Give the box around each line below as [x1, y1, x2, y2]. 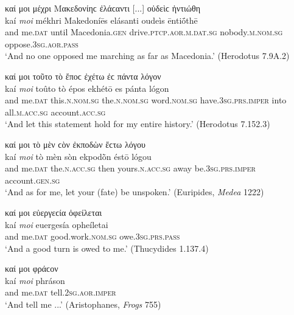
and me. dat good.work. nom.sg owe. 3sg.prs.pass [5, 230, 180, 243]
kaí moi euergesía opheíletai [5, 218, 108, 230]
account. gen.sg [5, 173, 60, 186]
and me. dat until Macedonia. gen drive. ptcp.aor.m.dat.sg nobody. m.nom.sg [5, 26, 283, 38]
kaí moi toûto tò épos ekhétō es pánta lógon [5, 81, 169, 94]
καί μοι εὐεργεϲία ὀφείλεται [5, 206, 102, 218]
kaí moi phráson [5, 274, 65, 286]
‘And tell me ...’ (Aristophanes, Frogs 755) [5, 298, 161, 311]
